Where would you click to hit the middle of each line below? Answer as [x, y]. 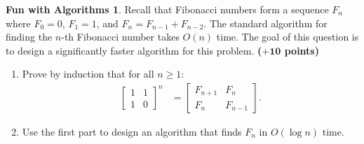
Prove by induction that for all [88, 74]
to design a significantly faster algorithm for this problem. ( [134, 50]
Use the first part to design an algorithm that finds [132, 131]
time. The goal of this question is [288, 37]
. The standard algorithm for [265, 23]
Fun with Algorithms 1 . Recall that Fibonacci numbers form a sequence [167, 9]
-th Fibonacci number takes [120, 37]
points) [302, 50]
